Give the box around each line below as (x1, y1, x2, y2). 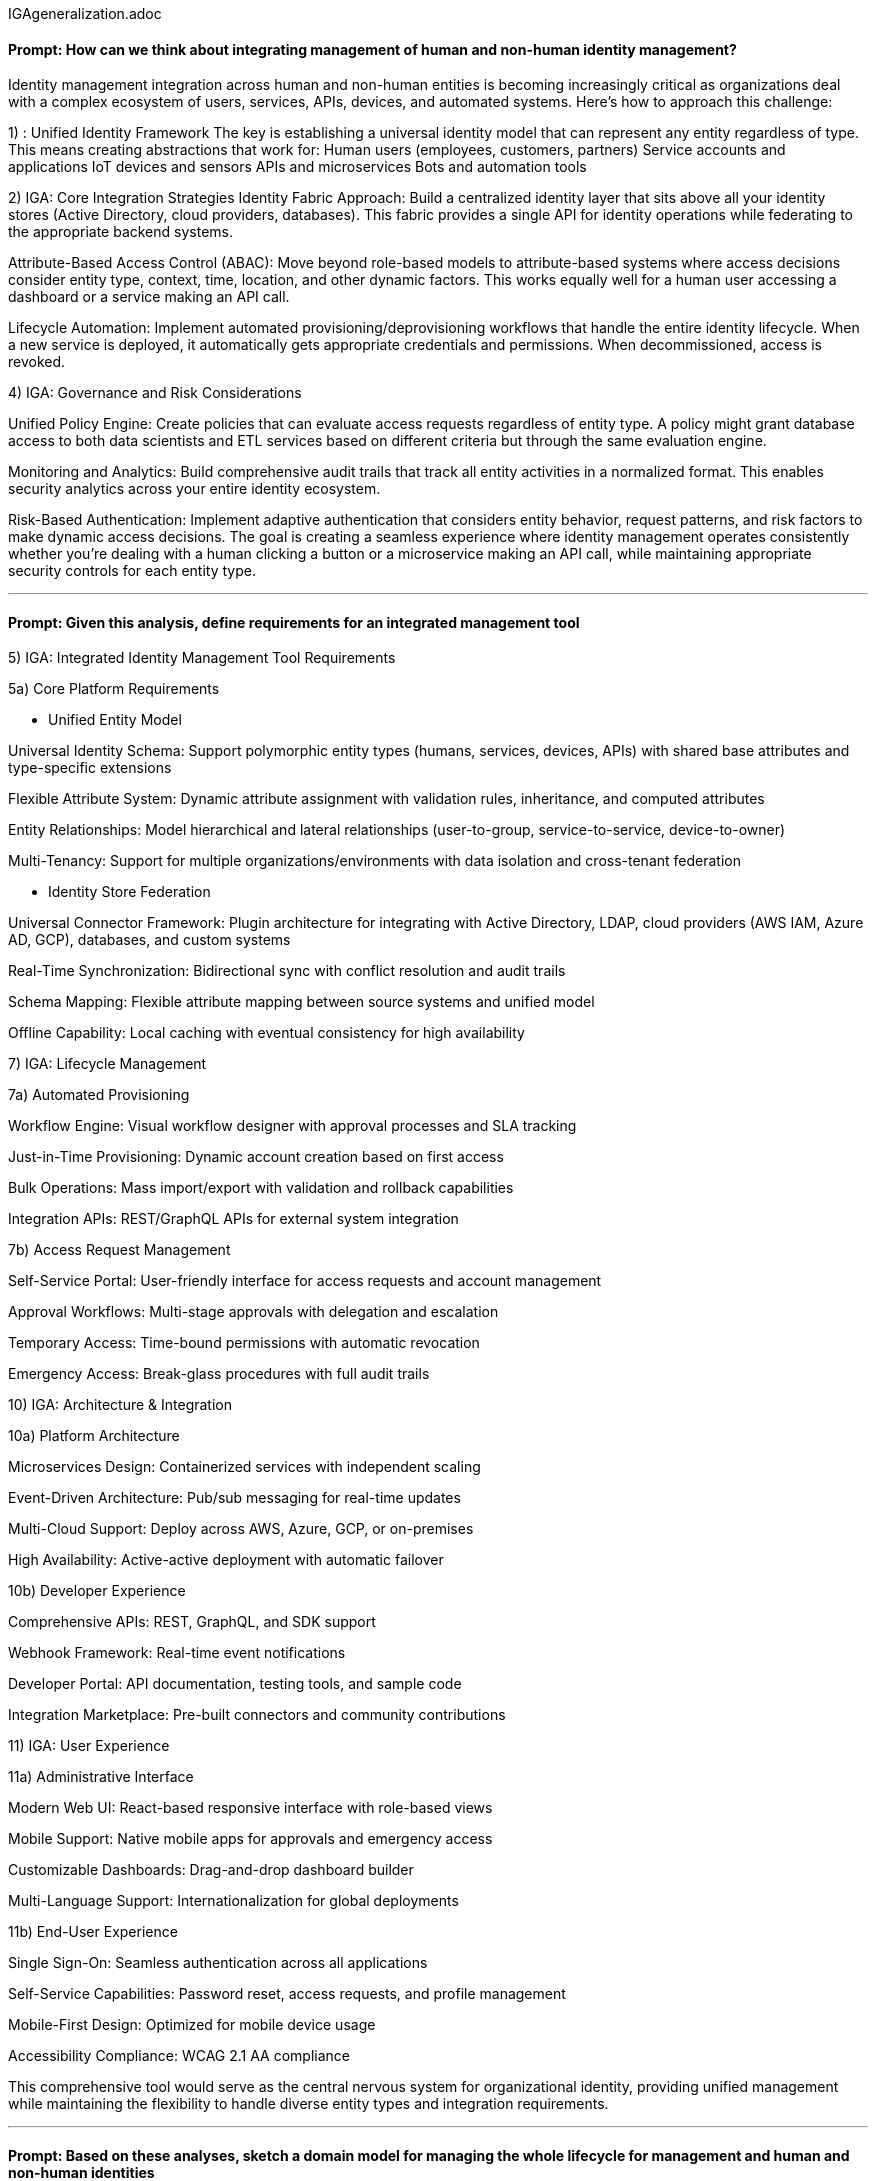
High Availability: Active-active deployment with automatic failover (8, 1551, 444, 1569)
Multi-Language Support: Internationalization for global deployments (8, 1892, 459, 1910)
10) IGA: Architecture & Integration (8, 1396, 232, 1414)
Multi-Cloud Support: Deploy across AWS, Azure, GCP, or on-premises (8, 1520, 474, 1538)
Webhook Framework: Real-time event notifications (8, 1644, 346, 1662)
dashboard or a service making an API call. (8, 288, 290, 306)
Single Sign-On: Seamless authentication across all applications (8, 1954, 428, 1972)
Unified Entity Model (48, 711, 182, 729)
